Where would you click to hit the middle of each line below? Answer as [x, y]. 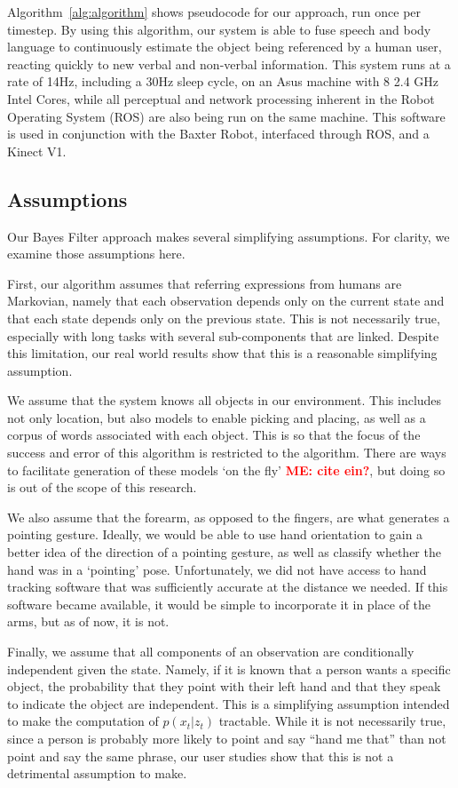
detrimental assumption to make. [97, 773]
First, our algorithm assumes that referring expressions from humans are [205, 283]
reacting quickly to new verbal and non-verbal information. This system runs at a [229, 64]
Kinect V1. [37, 151]
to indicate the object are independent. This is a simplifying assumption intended [229, 703]
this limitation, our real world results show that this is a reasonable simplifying [222, 353]
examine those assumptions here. [96, 254]
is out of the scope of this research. [102, 487]
